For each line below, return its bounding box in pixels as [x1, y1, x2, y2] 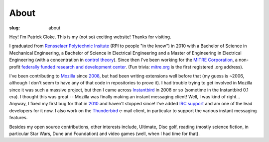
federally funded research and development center [21, 64, 126, 70]
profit [9, 64, 21, 70]
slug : [9, 25, 20, 31]
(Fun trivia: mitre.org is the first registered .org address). [128, 64, 244, 70]
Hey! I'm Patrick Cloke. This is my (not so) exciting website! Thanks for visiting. [9, 34, 171, 40]
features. [9, 115, 28, 121]
